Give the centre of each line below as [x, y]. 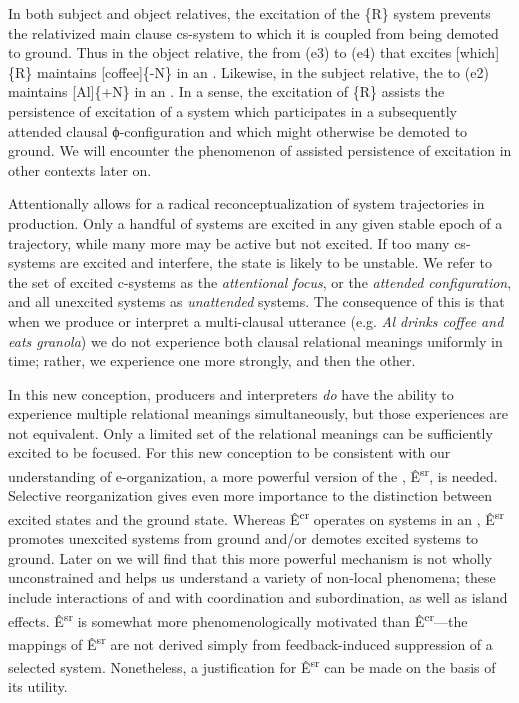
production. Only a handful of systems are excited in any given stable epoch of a [255, 222]
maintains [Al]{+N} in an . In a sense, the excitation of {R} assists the [226, 91]
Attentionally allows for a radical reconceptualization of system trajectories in [246, 203]
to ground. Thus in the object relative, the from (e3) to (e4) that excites [230, 52]
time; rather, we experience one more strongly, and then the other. [212, 360]
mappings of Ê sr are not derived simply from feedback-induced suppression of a [250, 642]
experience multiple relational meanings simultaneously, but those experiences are [258, 413]
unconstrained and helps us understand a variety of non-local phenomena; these [252, 577]
